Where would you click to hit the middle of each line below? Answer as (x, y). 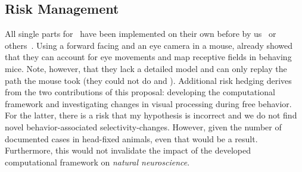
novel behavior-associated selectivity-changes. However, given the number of (143, 126)
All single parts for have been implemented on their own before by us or (141, 34)
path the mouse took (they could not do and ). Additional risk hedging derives (148, 80)
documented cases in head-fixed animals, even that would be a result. (131, 138)
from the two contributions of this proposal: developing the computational (140, 92)
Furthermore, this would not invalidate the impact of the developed (128, 150)
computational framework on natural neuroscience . (97, 162)
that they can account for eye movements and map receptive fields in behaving (148, 57)
